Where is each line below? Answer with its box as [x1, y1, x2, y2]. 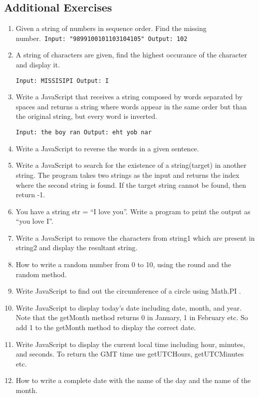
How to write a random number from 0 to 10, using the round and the [15, 259, 231, 270]
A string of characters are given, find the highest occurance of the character [15, 49, 248, 60]
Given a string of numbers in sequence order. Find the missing [15, 23, 207, 33]
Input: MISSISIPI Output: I [15, 77, 109, 84]
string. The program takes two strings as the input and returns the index [15, 169, 240, 180]
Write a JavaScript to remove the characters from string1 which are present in [15, 232, 255, 243]
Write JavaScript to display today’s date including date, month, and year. [15, 302, 242, 313]
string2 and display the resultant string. [15, 242, 138, 253]
